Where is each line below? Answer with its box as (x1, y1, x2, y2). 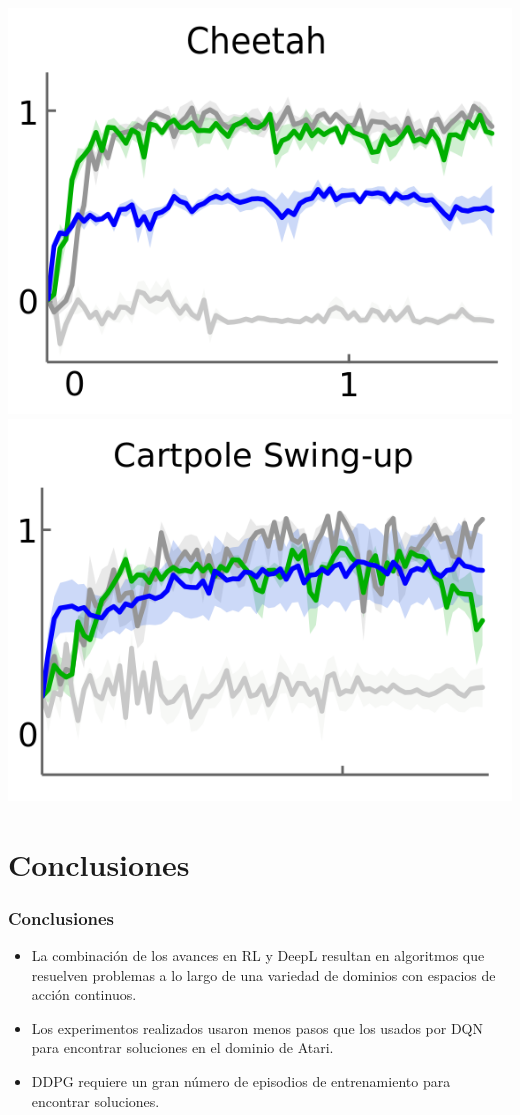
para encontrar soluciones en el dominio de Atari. (31, 1037, 334, 1058)
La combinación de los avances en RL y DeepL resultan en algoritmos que (31, 945, 485, 966)
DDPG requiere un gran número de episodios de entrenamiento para (31, 1070, 451, 1091)
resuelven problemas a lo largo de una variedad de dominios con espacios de (31, 964, 496, 985)
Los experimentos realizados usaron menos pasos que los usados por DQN (31, 1017, 484, 1038)
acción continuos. (31, 984, 137, 1005)
